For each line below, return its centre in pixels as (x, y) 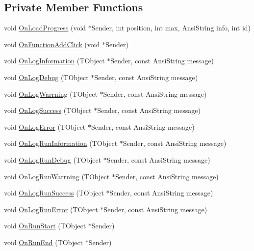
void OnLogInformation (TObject (54, 61)
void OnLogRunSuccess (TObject (54, 193)
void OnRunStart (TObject (45, 226)
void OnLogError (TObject (45, 126)
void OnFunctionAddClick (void (52, 44)
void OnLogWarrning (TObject (51, 94)
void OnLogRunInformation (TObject (61, 143)
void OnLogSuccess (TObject (48, 110)
